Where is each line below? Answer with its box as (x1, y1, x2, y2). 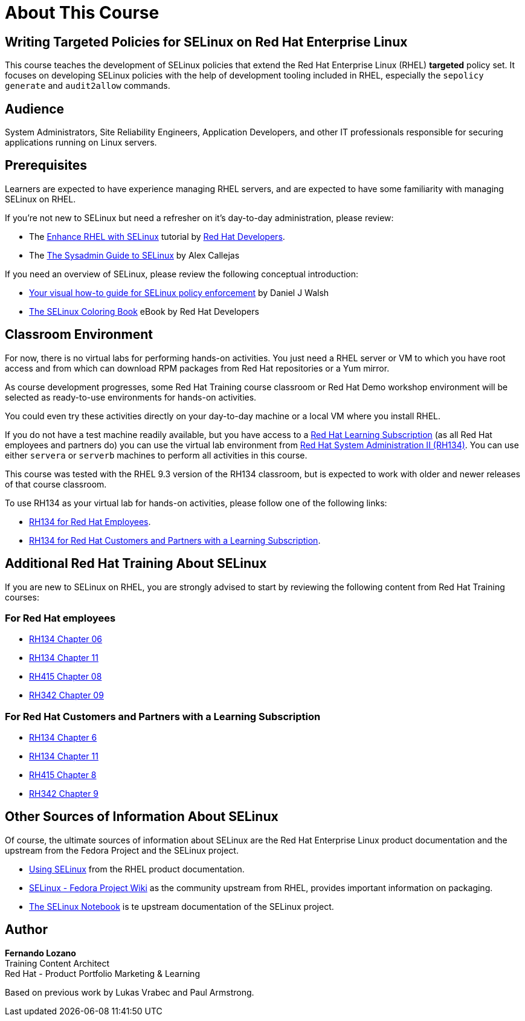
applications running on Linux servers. (5, 137, 157, 148)
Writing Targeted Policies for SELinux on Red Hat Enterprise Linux (5, 34, 408, 50)
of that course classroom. (5, 478, 107, 489)
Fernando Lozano (5, 947, 76, 958)
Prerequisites (5, 158, 87, 173)
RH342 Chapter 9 (29, 788, 99, 799)
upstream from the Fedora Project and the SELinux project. (5, 845, 239, 855)
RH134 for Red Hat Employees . (29, 516, 151, 527)
